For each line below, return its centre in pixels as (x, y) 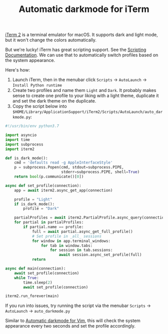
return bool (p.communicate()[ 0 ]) (49, 177)
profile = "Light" (33, 199)
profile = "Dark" (41, 208)
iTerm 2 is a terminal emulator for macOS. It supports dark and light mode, (82, 35)
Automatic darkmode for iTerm (84, 9)
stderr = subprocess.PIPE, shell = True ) (100, 172)
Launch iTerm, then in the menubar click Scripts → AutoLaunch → (79, 80)
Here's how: (17, 70)
